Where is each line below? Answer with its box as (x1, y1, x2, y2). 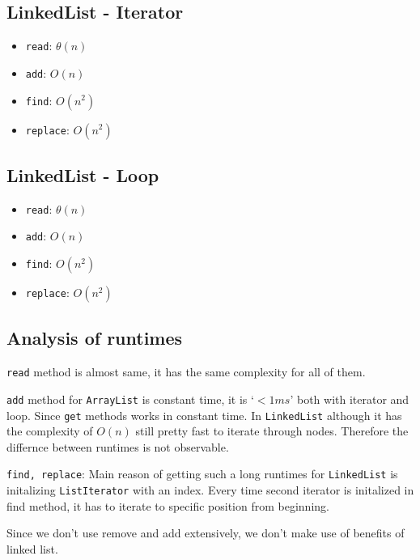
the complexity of (6, 422, 93, 439)
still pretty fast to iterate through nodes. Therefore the (135, 422, 409, 439)
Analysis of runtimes (6, 325, 183, 350)
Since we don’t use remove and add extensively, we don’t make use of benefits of (6, 524, 405, 541)
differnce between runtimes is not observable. (6, 438, 229, 455)
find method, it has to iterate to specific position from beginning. (6, 497, 329, 514)
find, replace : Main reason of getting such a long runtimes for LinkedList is (6, 465, 398, 482)
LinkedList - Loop (6, 162, 159, 187)
